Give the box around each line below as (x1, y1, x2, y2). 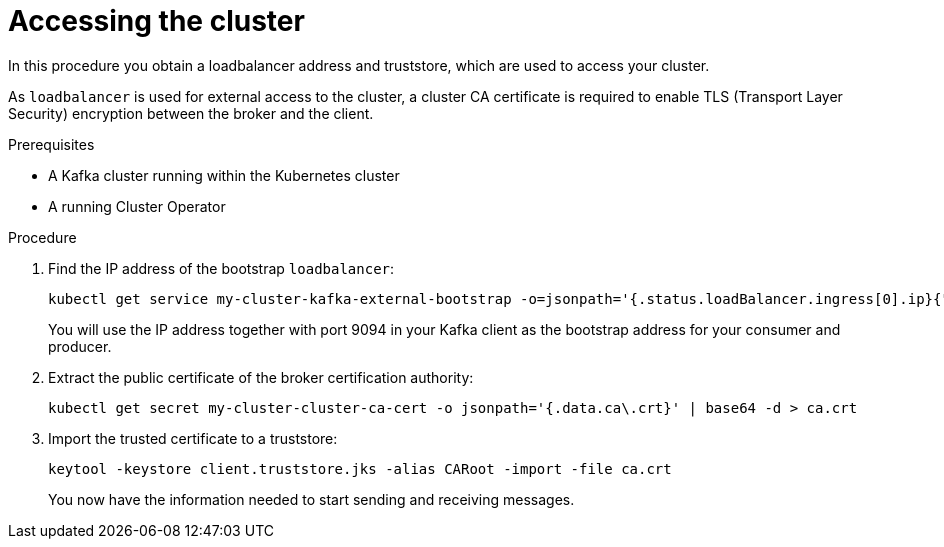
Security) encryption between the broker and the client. (8, 104, 374, 122)
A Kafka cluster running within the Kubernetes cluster (48, 166, 400, 184)
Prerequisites (8, 135, 95, 153)
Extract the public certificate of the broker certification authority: (48, 368, 474, 386)
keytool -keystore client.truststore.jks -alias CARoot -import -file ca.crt (48, 460, 672, 477)
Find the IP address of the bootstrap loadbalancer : (48, 259, 395, 277)
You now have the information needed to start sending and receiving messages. (48, 490, 575, 508)
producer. (48, 337, 112, 355)
